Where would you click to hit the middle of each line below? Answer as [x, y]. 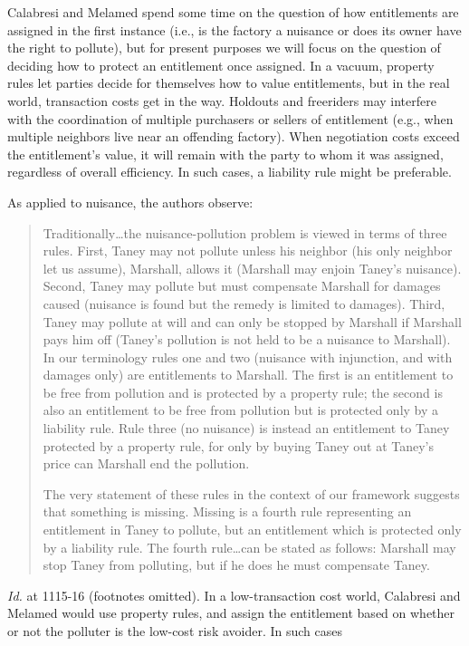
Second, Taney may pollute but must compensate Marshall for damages [242, 286]
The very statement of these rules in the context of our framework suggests [251, 493]
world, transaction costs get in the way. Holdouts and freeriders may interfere [222, 100]
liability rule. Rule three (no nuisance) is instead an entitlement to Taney [246, 428]
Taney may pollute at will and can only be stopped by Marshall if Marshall [252, 321]
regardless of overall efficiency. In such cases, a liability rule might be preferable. [230, 172]
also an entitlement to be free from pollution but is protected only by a [241, 410]
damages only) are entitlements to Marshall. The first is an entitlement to [248, 375]
